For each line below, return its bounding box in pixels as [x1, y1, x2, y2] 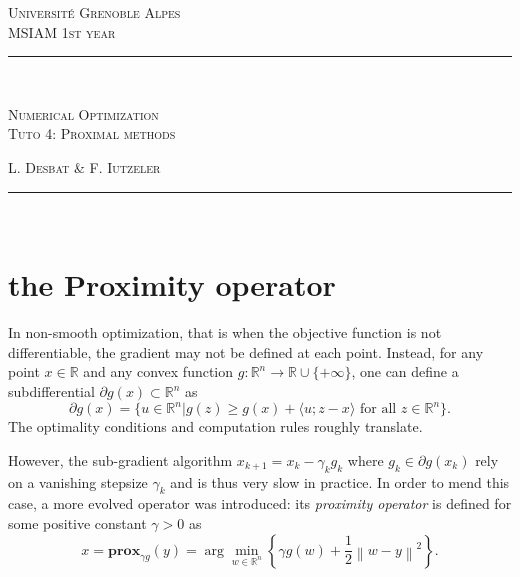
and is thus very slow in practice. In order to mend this [170, 471, 510, 492]
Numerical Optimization [8, 103, 159, 124]
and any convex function [83, 361, 234, 382]
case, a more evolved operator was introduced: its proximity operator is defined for [8, 493, 512, 514]
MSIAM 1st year [8, 21, 116, 42]
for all [359, 402, 397, 417]
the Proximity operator [8, 264, 336, 305]
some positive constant [8, 512, 147, 533]
